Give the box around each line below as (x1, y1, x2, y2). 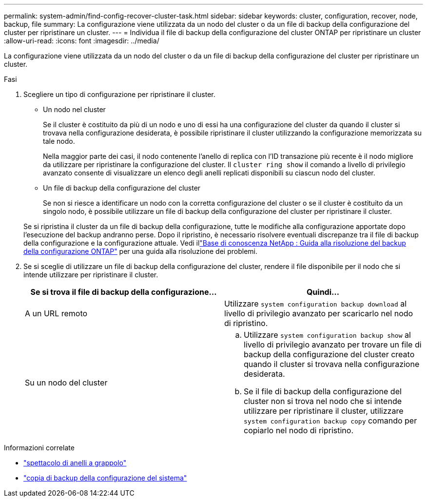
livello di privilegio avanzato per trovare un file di (244, 340, 422, 349)
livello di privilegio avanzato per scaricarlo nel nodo (224, 308, 413, 318)
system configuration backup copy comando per (244, 416, 417, 425)
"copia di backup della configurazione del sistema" (23, 474, 187, 482)
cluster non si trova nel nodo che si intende (244, 396, 402, 406)
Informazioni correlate (4, 443, 75, 452)
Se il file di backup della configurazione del (244, 386, 402, 396)
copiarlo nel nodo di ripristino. (244, 425, 354, 435)
